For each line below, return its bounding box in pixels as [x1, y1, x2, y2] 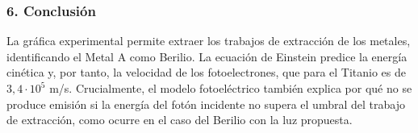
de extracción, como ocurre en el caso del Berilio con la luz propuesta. [6, 111, 353, 128]
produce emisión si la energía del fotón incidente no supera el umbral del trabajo [6, 95, 405, 112]
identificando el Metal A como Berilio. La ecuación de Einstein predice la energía [6, 48, 408, 64]
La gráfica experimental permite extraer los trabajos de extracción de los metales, [6, 32, 411, 49]
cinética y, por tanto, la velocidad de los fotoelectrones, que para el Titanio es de [6, 64, 406, 81]
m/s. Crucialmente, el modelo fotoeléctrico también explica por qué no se [49, 80, 412, 96]
